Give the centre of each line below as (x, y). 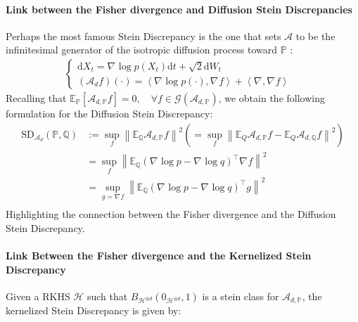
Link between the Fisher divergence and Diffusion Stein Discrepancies (179, 9)
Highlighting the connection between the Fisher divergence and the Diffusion (171, 214)
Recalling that (36, 98)
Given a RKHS (38, 296)
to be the (315, 36)
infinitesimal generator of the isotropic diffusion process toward (141, 50)
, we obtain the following (271, 98)
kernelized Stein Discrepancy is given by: (94, 310)
